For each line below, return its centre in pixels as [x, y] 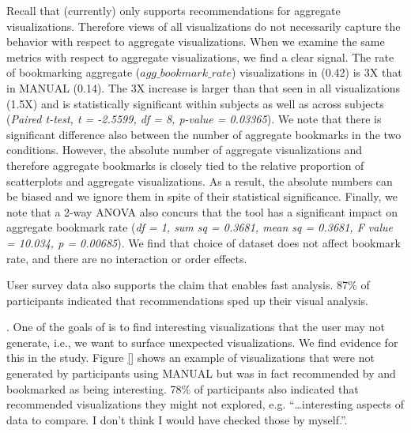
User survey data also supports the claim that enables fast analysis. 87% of [188, 285]
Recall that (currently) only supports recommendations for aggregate [173, 10]
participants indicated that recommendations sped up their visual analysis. [187, 300]
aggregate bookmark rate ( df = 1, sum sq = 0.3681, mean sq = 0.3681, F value [200, 227]
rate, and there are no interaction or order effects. [127, 258]
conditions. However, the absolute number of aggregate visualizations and [184, 150]
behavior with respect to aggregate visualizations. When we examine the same [196, 41]
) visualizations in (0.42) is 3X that [317, 72]
